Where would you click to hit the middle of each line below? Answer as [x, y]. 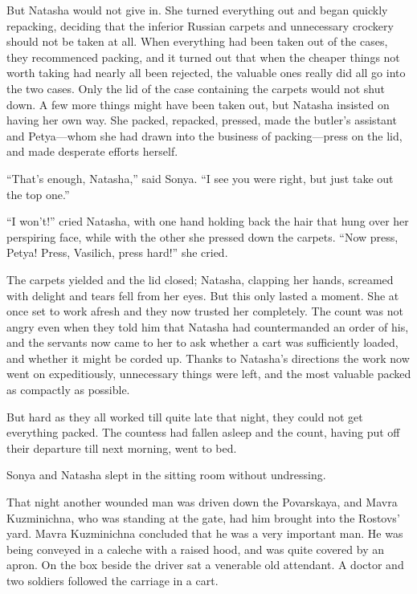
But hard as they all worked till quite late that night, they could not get [185, 416]
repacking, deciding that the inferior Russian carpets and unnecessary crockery [200, 25]
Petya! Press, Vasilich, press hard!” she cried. [117, 252]
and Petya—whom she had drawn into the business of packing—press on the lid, [204, 135]
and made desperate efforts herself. [92, 151]
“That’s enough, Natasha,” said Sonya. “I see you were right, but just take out [200, 178]
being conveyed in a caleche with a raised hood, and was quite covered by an [195, 549]
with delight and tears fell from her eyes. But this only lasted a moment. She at [203, 295]
